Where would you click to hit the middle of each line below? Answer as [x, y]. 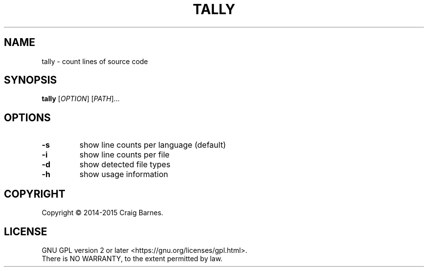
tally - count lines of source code [95, 61]
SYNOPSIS [31, 80]
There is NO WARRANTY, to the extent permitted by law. [132, 258]
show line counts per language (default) [153, 145]
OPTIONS [27, 117]
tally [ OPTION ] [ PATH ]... [81, 99]
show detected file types [125, 165]
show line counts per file [124, 155]
